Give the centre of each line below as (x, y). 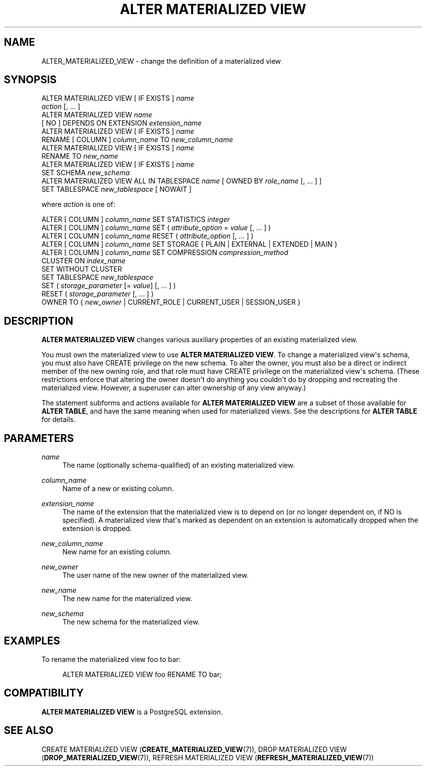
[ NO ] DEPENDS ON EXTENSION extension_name (122, 123)
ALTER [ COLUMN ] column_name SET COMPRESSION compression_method (165, 253)
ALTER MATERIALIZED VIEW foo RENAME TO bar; (142, 674)
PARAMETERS (39, 438)
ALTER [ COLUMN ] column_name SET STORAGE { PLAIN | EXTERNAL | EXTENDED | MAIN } (189, 244)
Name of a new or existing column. (118, 489)
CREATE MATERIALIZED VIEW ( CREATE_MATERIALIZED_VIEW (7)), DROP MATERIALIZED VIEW (194, 749)
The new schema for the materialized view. (131, 622)
